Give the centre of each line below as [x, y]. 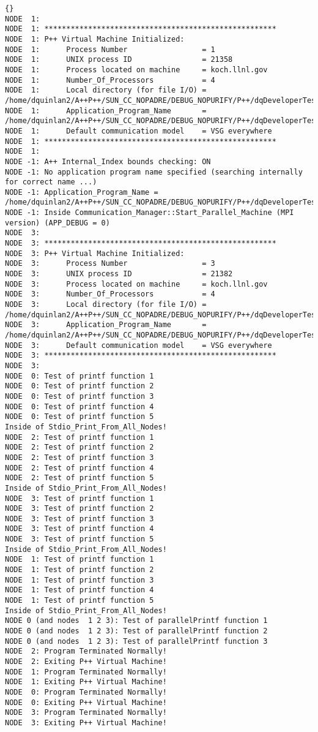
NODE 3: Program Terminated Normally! [86, 713]
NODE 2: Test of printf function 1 [79, 437]
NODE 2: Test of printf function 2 [79, 447]
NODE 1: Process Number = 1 [110, 49]
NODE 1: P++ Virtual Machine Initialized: [95, 39]
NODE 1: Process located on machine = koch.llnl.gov [136, 70]
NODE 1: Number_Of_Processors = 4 [110, 80]
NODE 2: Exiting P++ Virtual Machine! [86, 662]
